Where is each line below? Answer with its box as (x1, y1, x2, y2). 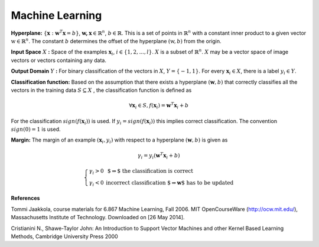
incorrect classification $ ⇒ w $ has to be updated (105, 179, 234, 186)
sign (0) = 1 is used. (11, 126, 61, 133)
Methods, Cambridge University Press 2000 (11, 233, 118, 240)
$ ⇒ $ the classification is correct (107, 168, 193, 174)
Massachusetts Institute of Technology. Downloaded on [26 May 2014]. (11, 214, 185, 221)
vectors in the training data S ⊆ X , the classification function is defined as (11, 86, 192, 94)
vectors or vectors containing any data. (11, 57, 106, 64)
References (11, 195, 40, 202)
